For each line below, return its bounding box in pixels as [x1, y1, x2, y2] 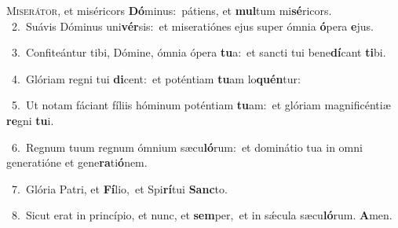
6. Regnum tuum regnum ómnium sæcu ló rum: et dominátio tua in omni [11, 138, 363, 155]
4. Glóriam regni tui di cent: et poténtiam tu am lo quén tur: [11, 70, 301, 86]
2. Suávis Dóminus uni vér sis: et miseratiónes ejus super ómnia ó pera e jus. [11, 17, 374, 34]
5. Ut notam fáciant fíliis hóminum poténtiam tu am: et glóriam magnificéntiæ [11, 97, 391, 113]
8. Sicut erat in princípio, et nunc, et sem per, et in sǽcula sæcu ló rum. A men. [11, 207, 393, 223]
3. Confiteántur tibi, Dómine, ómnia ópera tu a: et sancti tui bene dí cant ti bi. [11, 44, 386, 61]
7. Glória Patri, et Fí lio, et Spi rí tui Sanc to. [11, 180, 228, 197]
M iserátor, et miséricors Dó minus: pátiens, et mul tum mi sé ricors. [6, 2, 332, 18]
